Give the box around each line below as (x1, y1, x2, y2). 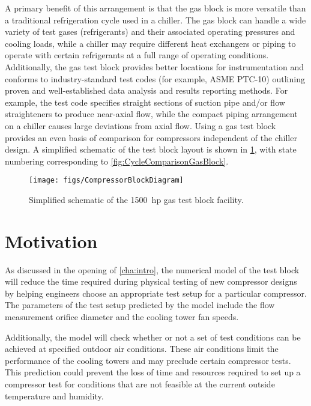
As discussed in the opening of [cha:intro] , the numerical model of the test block (5, 263, 300, 276)
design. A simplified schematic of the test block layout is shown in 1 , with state (5, 143, 297, 156)
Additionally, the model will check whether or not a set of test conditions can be (5, 330, 301, 343)
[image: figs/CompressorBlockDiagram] (29, 176, 184, 185)
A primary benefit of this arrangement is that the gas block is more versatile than (5, 2, 306, 14)
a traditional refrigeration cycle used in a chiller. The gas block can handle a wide (5, 13, 306, 26)
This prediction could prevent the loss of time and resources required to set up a (5, 366, 301, 378)
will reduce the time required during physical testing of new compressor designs (5, 275, 297, 288)
